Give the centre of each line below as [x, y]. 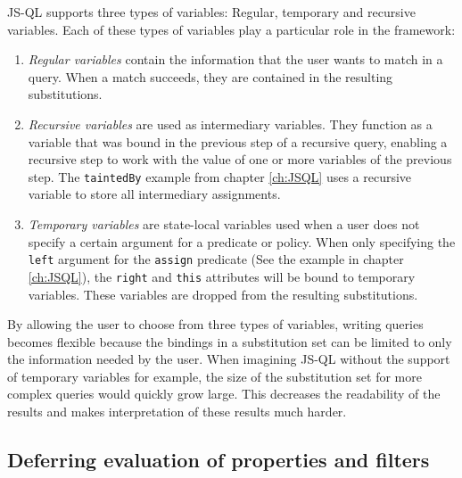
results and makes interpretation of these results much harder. [177, 412]
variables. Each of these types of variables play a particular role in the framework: [231, 29]
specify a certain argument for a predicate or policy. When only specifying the [242, 241]
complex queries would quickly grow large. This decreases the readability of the [224, 394]
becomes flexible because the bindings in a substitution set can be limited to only [230, 341]
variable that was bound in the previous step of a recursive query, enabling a [238, 141]
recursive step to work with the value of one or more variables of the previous [240, 159]
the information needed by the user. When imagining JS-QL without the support [229, 359]
